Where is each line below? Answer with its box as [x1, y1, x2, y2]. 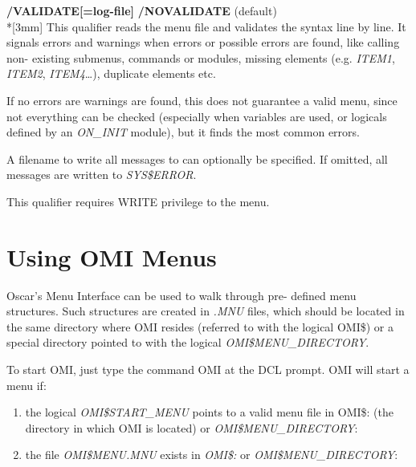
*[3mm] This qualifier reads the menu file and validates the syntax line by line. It [6, 18, 406, 35]
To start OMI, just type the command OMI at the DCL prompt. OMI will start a [6, 361, 410, 378]
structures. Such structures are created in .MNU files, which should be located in [6, 303, 405, 319]
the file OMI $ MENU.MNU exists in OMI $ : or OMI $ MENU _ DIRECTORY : [25, 446, 398, 463]
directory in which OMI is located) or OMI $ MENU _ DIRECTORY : [25, 419, 358, 436]
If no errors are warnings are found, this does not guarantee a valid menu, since [6, 91, 398, 108]
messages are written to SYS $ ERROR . [6, 166, 197, 183]
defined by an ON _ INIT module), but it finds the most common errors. [6, 124, 360, 140]
